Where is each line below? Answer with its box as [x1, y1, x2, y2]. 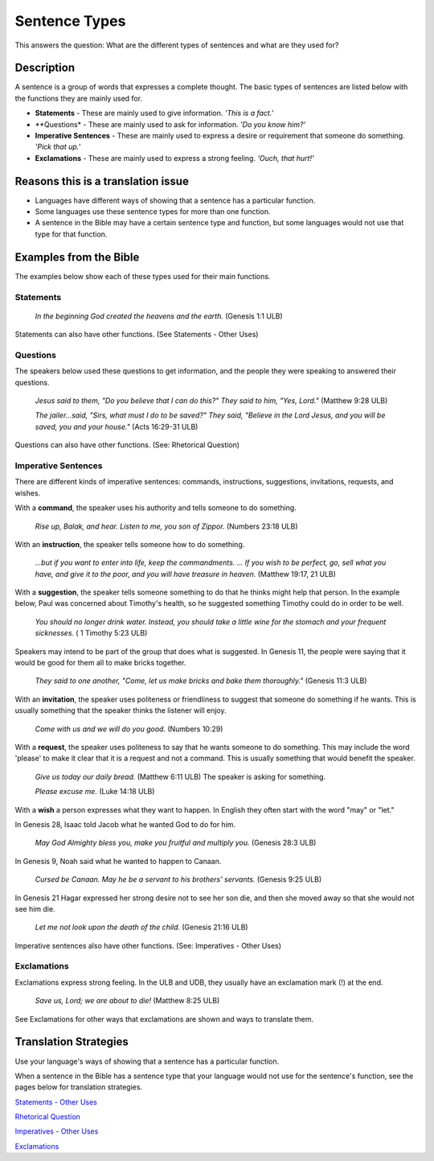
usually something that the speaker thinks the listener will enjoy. [14, 706, 227, 715]
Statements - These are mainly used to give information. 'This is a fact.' [35, 109, 274, 118]
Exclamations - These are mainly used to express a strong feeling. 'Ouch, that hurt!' [35, 153, 314, 163]
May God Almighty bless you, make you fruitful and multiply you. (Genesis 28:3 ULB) [35, 838, 317, 848]
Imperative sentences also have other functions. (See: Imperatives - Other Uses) [14, 941, 281, 950]
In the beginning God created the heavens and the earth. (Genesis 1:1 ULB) [35, 311, 283, 321]
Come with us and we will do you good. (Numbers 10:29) [35, 724, 223, 734]
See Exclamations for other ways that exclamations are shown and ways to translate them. [14, 1014, 314, 1023]
